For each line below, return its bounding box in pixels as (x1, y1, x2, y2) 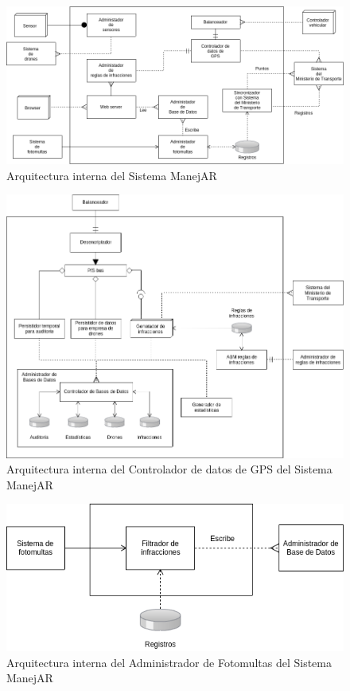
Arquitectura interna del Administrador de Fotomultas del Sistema (6, 654, 332, 670)
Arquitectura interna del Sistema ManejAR (6, 167, 217, 183)
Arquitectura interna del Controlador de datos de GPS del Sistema (6, 461, 332, 477)
